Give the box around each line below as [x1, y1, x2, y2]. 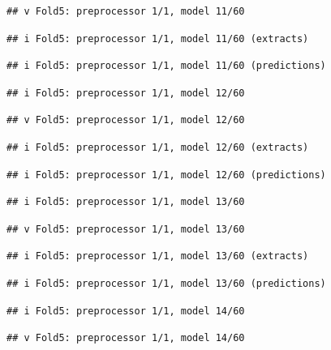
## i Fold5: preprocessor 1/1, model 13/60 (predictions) [6, 277, 326, 289]
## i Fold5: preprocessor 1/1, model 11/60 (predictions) [6, 60, 326, 72]
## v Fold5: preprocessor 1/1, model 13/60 [6, 223, 245, 235]
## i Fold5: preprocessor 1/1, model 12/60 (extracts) [6, 141, 309, 153]
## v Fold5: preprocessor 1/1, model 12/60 [6, 114, 245, 126]
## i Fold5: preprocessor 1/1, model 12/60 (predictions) [6, 169, 326, 181]
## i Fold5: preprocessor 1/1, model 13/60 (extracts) [6, 250, 309, 262]
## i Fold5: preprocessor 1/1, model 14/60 [6, 305, 245, 317]
